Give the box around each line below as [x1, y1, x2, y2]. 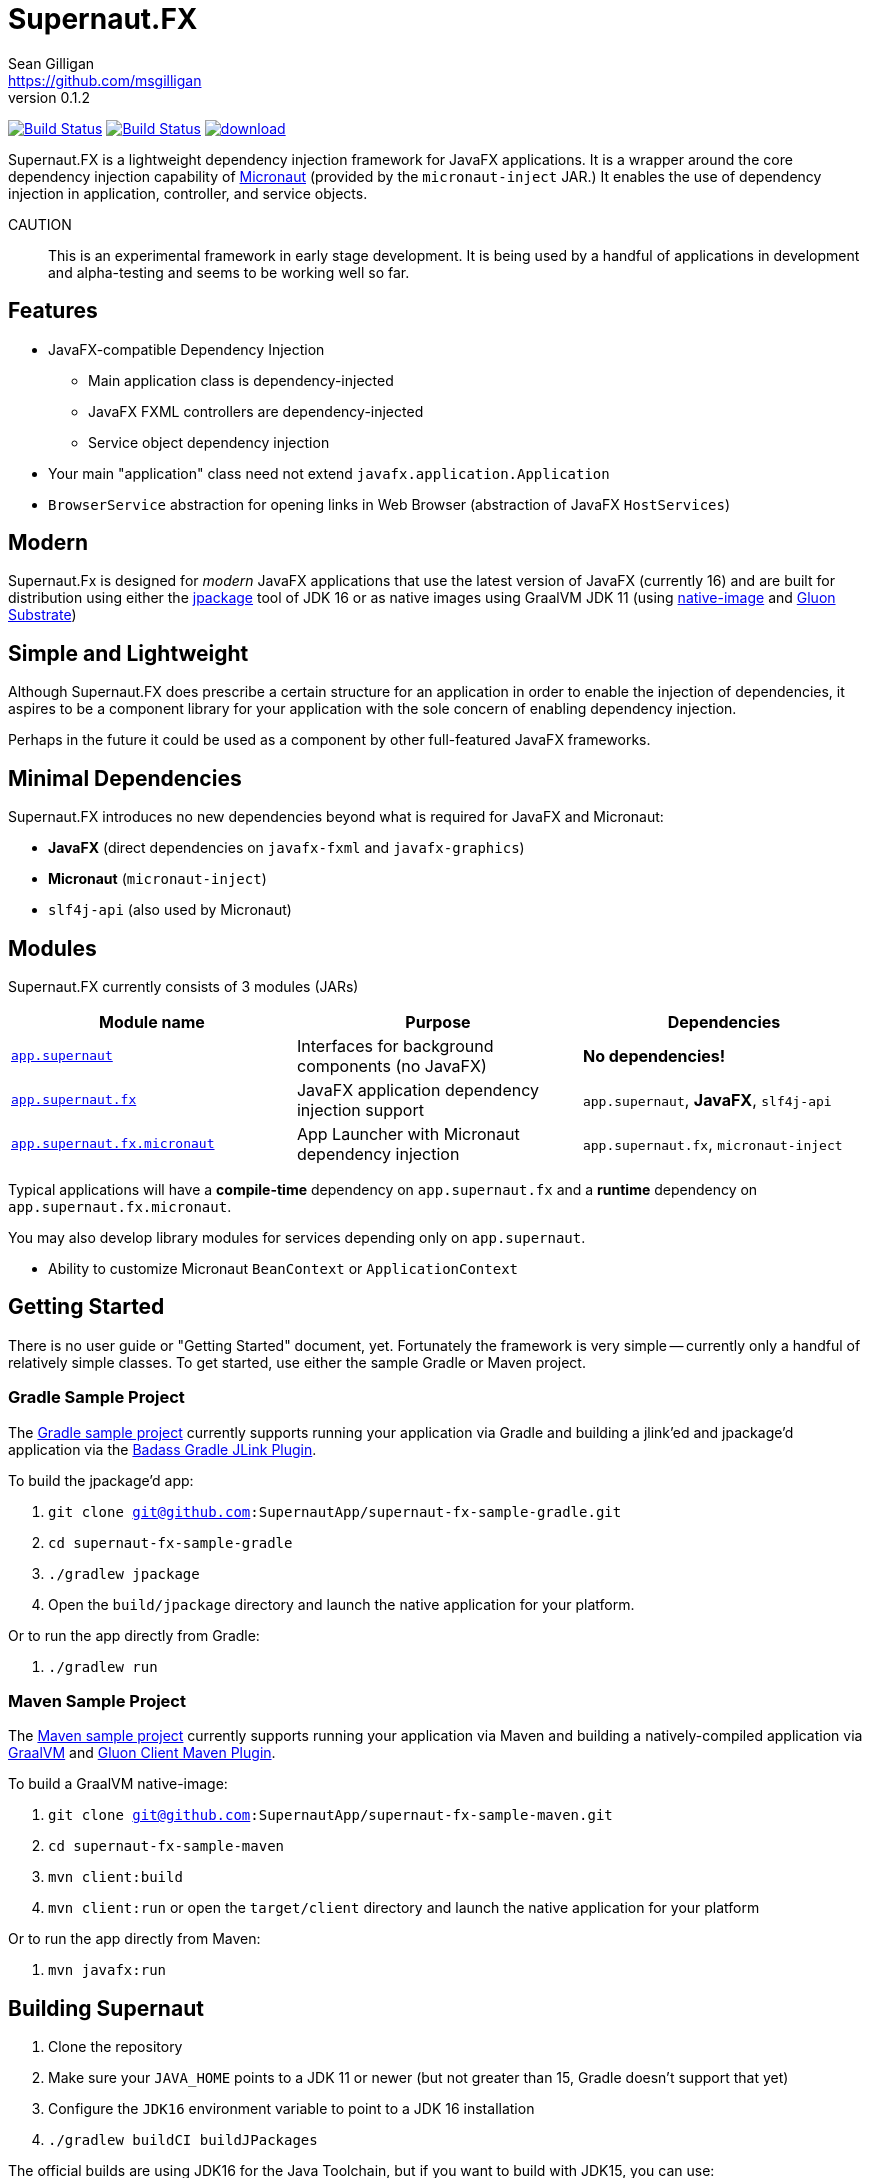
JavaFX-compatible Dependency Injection [48, 340, 325, 358]
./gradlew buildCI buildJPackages [48, 2132, 318, 2149]
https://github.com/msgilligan [8, 71, 202, 89]
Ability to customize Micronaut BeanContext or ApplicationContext [48, 1259, 519, 1277]
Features [8, 298, 98, 324]
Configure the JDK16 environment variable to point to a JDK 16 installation [48, 2100, 535, 2118]
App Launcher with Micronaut [296, 1123, 520, 1144]
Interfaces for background [296, 1035, 494, 1056]
